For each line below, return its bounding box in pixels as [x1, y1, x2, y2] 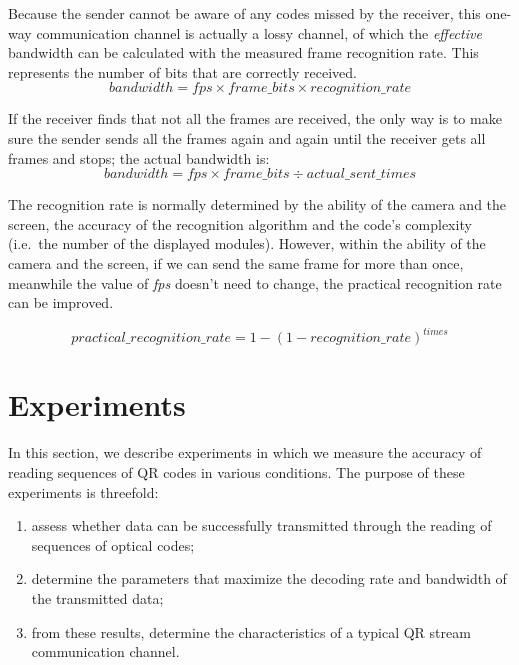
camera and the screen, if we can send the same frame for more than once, [8, 252, 464, 273]
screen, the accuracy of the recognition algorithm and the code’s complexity [8, 213, 472, 234]
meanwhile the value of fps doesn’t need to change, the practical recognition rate [8, 272, 502, 293]
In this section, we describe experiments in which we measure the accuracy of [8, 442, 482, 463]
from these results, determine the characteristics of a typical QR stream [31, 621, 471, 642]
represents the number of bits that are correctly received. [8, 61, 357, 82]
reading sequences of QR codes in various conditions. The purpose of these [8, 461, 465, 482]
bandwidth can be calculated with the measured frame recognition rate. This [8, 42, 479, 63]
